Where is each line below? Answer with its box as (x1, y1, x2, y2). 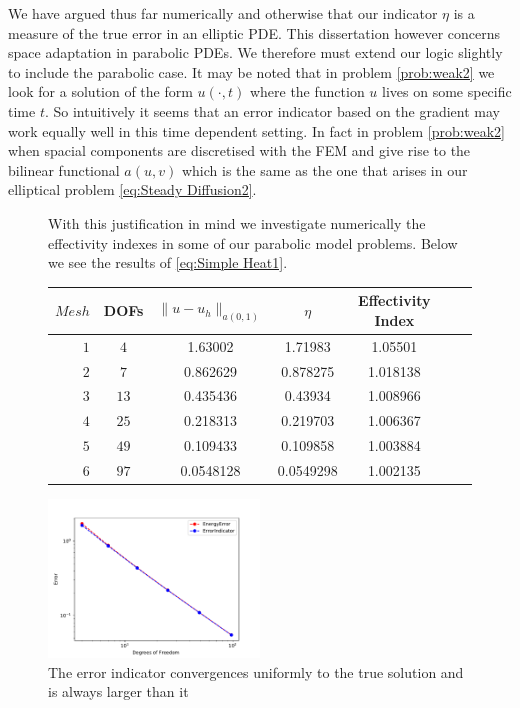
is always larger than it (48, 681, 189, 702)
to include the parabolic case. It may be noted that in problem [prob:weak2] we (8, 61, 495, 82)
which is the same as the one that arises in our (181, 159, 468, 180)
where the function (249, 81, 365, 102)
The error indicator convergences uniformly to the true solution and (48, 661, 464, 682)
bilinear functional (8, 159, 120, 180)
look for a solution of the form (8, 81, 193, 102)
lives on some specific (382, 81, 512, 102)
